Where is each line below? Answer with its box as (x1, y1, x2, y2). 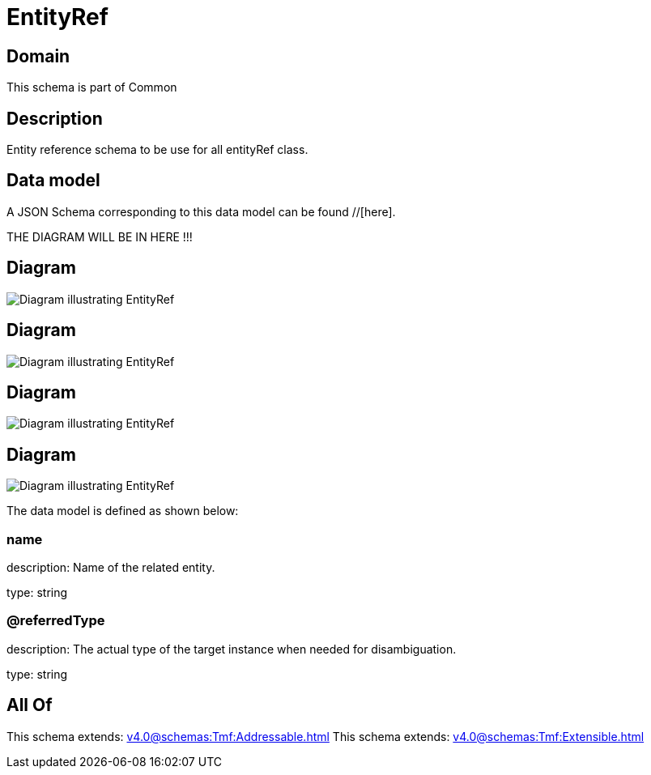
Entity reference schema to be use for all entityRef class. (6, 143, 308, 157)
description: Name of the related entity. (6, 560, 215, 574)
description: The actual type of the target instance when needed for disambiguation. (6, 641, 457, 656)
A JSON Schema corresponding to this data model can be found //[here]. (6, 204, 396, 219)
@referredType (6, 612, 105, 629)
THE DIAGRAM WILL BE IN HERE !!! (6, 229, 193, 244)
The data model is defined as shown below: (6, 504, 239, 518)
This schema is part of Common (6, 80, 177, 95)
